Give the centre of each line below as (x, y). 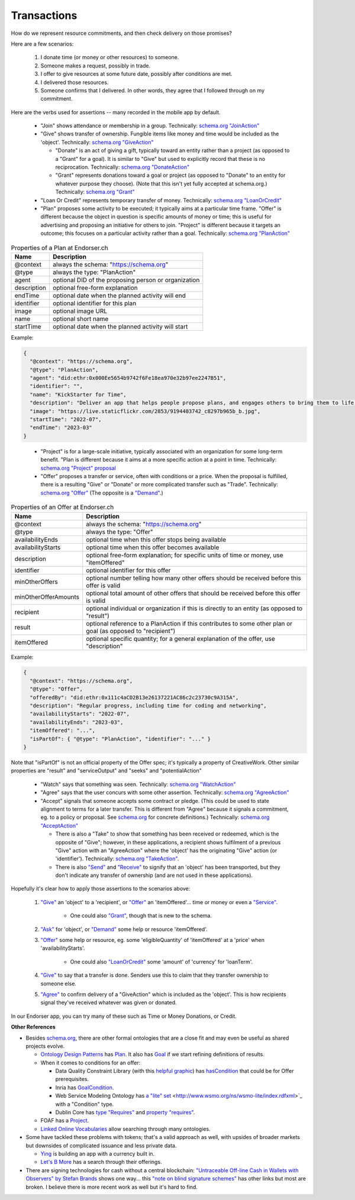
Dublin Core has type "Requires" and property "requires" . (125, 1112)
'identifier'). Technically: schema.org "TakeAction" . (117, 859)
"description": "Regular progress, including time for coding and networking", (149, 706)
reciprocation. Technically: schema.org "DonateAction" (122, 167)
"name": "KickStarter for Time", (78, 394)
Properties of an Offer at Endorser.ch (62, 507)
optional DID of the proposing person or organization (126, 280)
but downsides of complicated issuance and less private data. (101, 1146)
